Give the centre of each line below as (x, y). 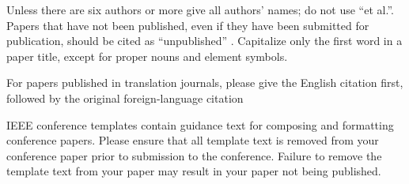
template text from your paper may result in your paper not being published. (194, 171)
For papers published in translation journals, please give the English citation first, (205, 83)
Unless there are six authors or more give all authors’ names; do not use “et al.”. (200, 9)
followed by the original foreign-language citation (125, 98)
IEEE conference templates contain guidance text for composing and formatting (200, 124)
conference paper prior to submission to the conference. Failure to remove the (194, 155)
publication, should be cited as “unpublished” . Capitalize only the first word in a (204, 41)
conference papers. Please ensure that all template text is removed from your (193, 140)
